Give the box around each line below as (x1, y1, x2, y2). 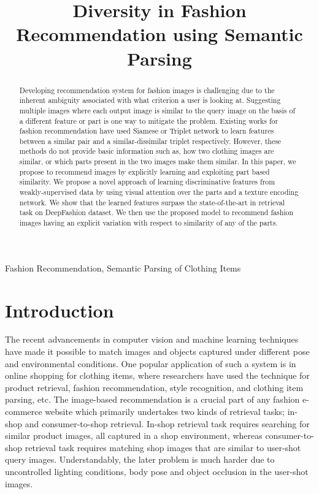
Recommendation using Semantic (16, 21, 303, 47)
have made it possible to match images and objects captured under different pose (5, 345, 310, 358)
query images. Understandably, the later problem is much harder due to (5, 453, 275, 466)
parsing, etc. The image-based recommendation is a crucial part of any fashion (5, 393, 300, 406)
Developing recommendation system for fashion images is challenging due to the (19, 85, 275, 95)
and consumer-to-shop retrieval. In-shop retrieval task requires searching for (25, 417, 310, 430)
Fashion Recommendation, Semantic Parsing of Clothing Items (5, 261, 241, 274)
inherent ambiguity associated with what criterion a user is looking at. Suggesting (19, 95, 281, 105)
